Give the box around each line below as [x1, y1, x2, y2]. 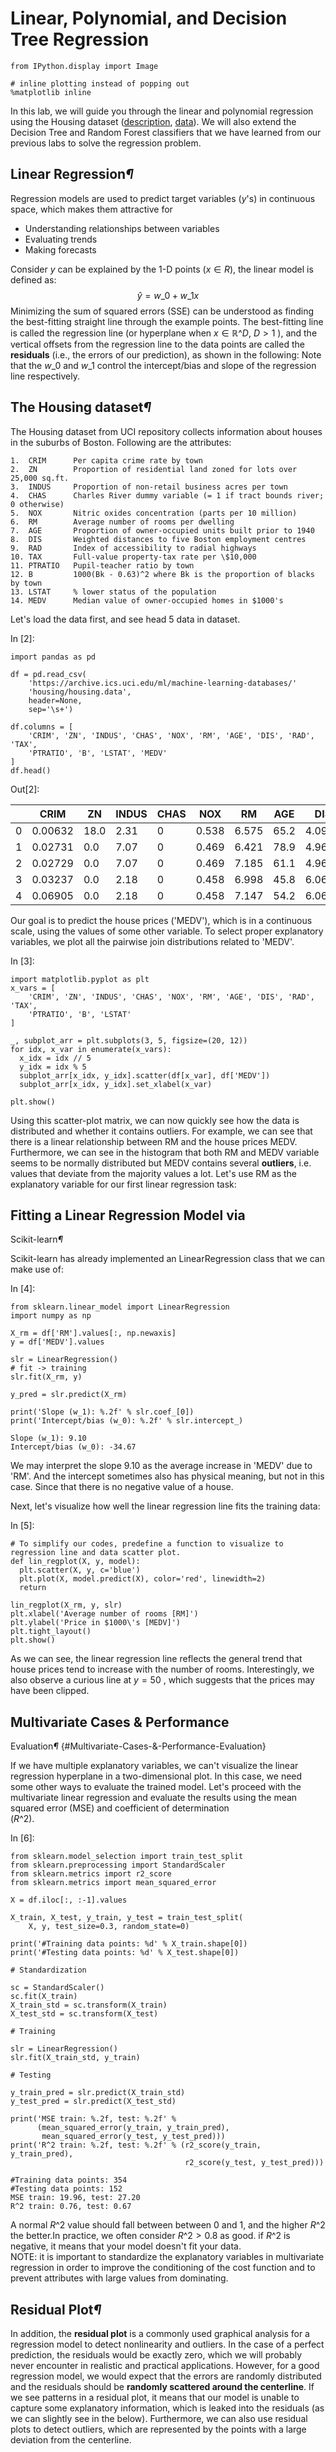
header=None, [28, 695, 83, 706]
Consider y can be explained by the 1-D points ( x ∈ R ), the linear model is [10, 263, 314, 275]
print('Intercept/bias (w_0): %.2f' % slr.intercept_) [10, 1416, 244, 1426]
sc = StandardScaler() [10, 1983, 105, 1993]
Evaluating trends [24, 233, 98, 245]
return [19, 1583, 47, 1593]
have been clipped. [10, 1685, 90, 1697]
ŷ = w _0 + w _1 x [136, 289, 200, 301]
